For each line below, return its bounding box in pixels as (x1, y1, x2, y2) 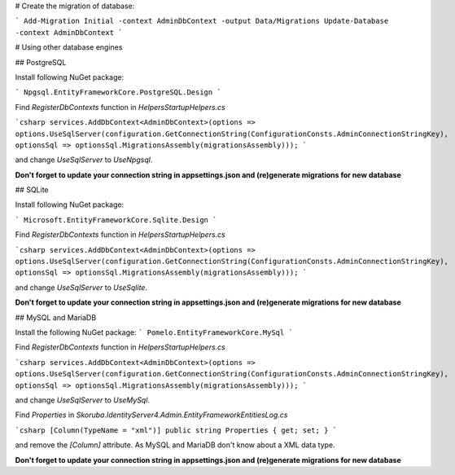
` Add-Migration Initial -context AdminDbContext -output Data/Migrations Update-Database (15, 16, 389, 26)
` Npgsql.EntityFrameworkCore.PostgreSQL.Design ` (15, 88, 221, 97)
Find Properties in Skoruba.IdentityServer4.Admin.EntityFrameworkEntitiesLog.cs (15, 410, 288, 420)
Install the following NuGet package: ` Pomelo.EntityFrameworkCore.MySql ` (15, 327, 293, 337)
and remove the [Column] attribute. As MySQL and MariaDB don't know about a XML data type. (15, 440, 335, 450)
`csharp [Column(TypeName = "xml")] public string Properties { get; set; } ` (15, 425, 338, 435)
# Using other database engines (15, 42, 123, 52)
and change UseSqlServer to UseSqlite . (15, 282, 148, 292)
